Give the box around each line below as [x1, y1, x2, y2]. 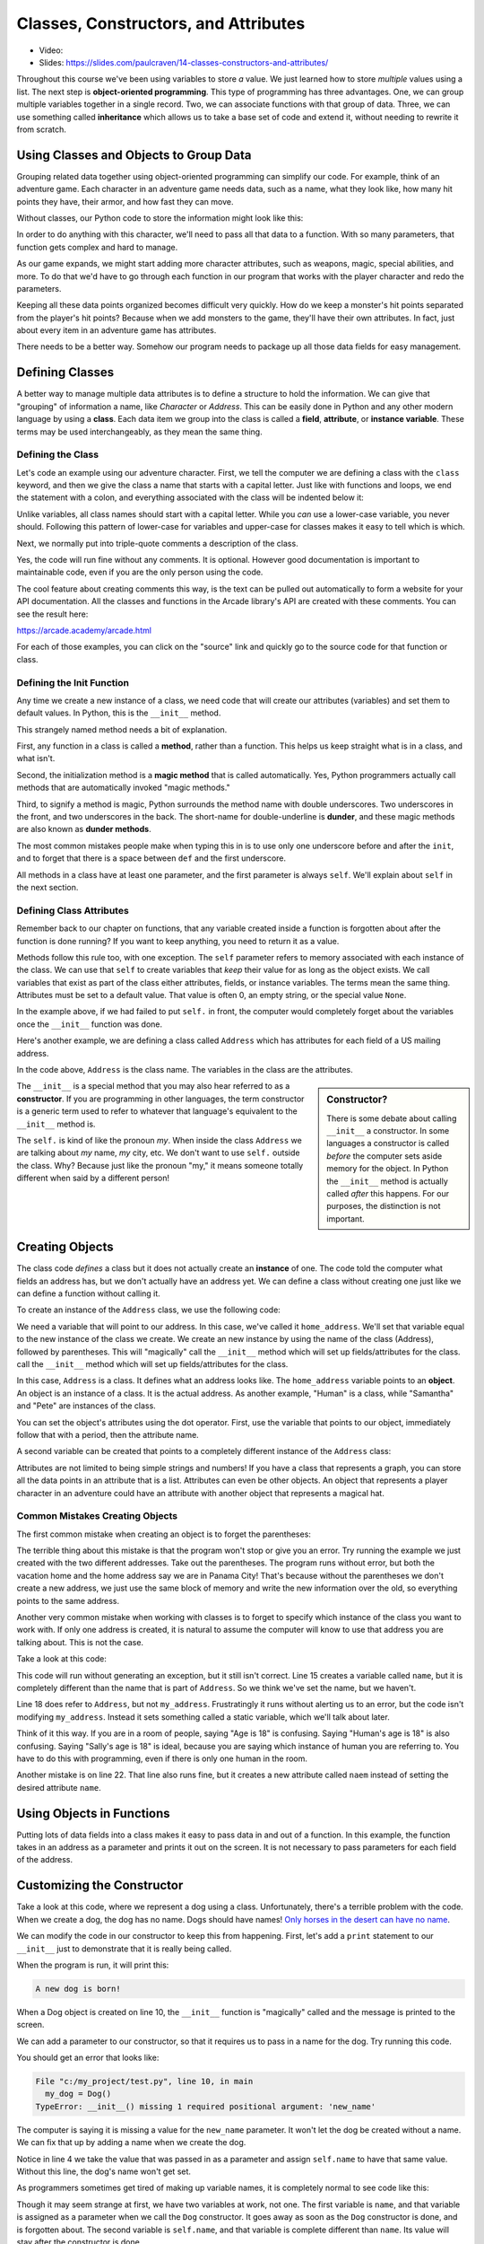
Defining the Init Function [16, 676, 130, 688]
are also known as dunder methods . [16, 824, 151, 835]
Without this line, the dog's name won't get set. [16, 2166, 192, 2177]
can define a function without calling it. [16, 1288, 160, 1299]
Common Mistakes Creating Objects [16, 1510, 178, 1522]
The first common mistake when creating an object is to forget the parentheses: [16, 1529, 311, 1539]
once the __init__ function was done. [16, 1019, 163, 1030]
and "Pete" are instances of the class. [16, 1400, 156, 1411]
